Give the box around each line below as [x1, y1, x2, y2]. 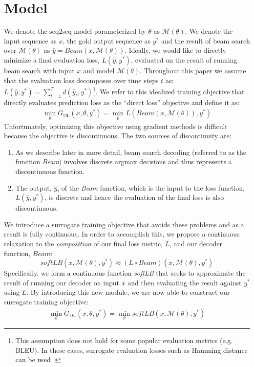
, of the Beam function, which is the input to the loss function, [57, 182, 245, 193]
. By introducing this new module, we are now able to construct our [26, 287, 230, 297]
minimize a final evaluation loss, [4, 54, 100, 65]
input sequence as [4, 35, 57, 45]
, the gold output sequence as [63, 35, 150, 45]
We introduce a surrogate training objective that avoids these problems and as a [4, 219, 244, 229]
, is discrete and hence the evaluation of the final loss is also [44, 192, 224, 202]
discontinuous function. [15, 166, 85, 176]
